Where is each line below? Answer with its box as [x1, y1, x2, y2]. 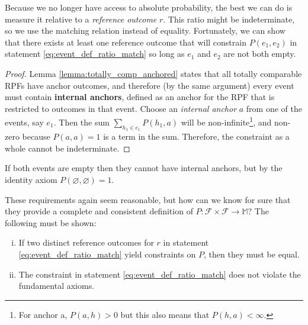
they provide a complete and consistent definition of [5, 205, 193, 217]
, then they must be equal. [204, 247, 300, 260]
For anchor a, [18, 308, 68, 320]
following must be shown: [5, 216, 97, 229]
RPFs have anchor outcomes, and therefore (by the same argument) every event [5, 79, 294, 91]
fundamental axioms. [18, 279, 95, 292]
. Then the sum [53, 116, 110, 128]
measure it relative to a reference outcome [5, 12, 157, 25]
